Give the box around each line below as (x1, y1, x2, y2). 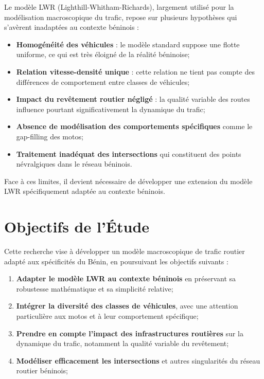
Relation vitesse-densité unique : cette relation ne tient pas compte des (16, 66, 255, 77)
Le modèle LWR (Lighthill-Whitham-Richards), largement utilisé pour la (4, 2, 234, 12)
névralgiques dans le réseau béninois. (16, 158, 132, 169)
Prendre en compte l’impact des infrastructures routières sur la (16, 328, 243, 338)
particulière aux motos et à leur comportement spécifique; (16, 311, 199, 321)
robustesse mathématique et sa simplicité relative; (16, 283, 173, 294)
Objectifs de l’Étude (4, 216, 150, 237)
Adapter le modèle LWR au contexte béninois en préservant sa (16, 273, 236, 284)
